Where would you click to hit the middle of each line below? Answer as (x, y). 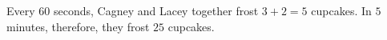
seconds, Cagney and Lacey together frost (156, 10)
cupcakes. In (341, 10)
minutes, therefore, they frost (78, 26)
